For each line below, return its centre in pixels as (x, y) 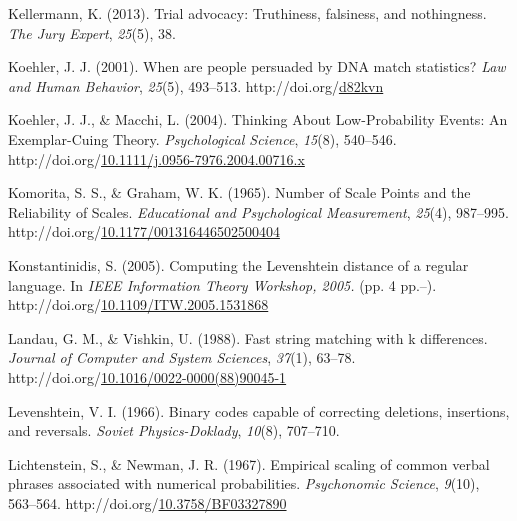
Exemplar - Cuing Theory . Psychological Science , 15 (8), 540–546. (202, 138)
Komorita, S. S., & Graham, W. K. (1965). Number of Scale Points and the (239, 192)
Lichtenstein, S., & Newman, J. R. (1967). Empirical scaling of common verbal (249, 463)
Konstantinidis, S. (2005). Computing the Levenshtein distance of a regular (238, 264)
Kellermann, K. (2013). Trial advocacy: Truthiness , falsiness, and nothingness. (247, 13)
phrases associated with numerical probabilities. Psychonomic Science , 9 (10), (244, 483)
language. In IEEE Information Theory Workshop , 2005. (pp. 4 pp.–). (222, 284)
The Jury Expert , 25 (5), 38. (92, 32)
